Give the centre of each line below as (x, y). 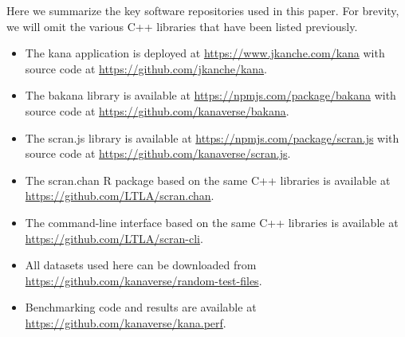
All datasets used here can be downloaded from (141, 265)
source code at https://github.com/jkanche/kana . (146, 68)
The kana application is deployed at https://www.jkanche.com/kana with (205, 53)
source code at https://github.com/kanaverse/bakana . (157, 110)
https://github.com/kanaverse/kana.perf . (126, 322)
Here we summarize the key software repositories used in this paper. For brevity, (203, 10)
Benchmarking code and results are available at (141, 307)
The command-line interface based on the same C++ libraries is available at (212, 222)
